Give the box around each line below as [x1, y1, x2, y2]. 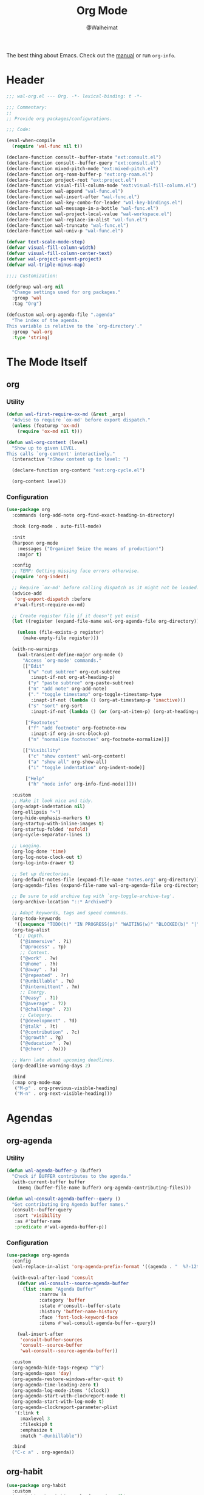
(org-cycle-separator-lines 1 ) [12, 832, 91, 838]
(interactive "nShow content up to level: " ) [12, 456, 129, 462]
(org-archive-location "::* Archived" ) [12, 899, 113, 905]
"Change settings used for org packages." [12, 289, 121, 296]
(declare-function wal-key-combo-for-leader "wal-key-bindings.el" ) [6, 199, 183, 206]
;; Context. [19, 950, 50, 956]
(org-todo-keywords [12, 916, 61, 922]
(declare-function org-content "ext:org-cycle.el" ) [12, 467, 146, 473]
